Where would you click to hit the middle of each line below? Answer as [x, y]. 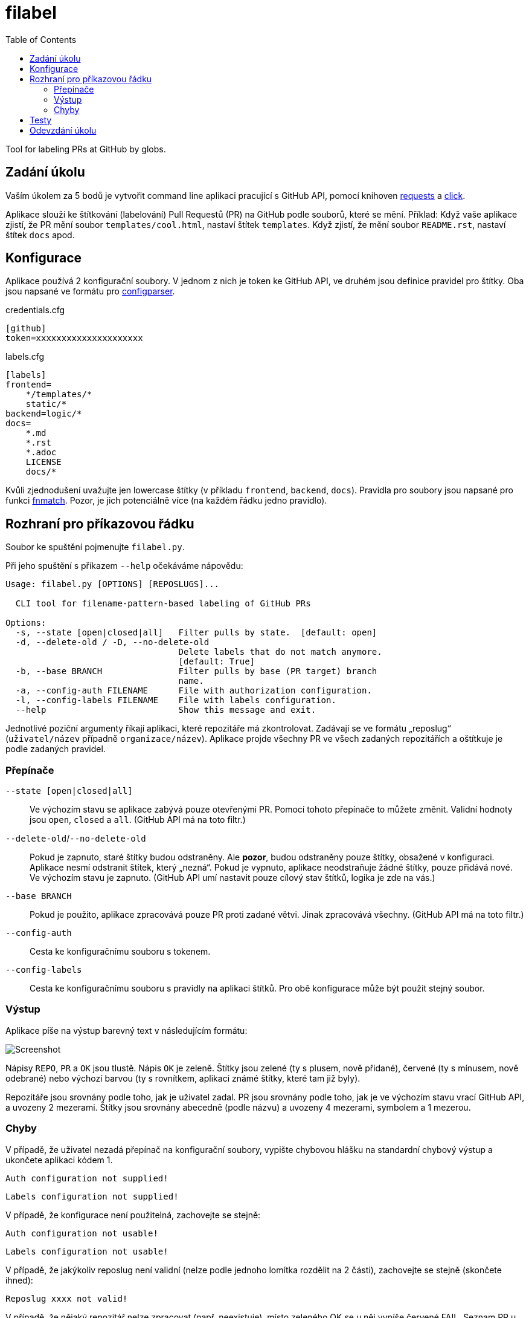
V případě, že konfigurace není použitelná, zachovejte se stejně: [133, 1215]
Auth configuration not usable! [82, 1233]
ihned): [19, 1280]
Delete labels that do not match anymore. [280, 652]
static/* [46, 404]
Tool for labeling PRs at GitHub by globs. [86, 149]
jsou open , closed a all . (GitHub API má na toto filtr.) [138, 820]
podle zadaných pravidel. [56, 749]
